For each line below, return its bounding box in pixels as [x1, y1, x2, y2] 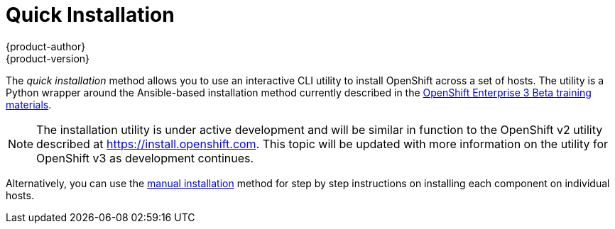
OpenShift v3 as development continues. [36, 150, 254, 165]
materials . [6, 98, 52, 111]
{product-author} [6, 40, 86, 52]
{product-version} [6, 52, 90, 65]
